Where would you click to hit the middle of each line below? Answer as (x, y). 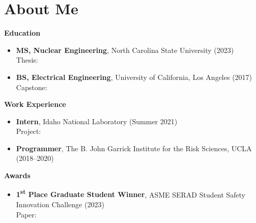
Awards (17, 175)
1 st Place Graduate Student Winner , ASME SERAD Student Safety (131, 193)
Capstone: (32, 87)
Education (22, 33)
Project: (29, 131)
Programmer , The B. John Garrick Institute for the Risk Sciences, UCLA (134, 148)
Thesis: (27, 60)
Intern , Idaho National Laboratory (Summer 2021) (97, 121)
